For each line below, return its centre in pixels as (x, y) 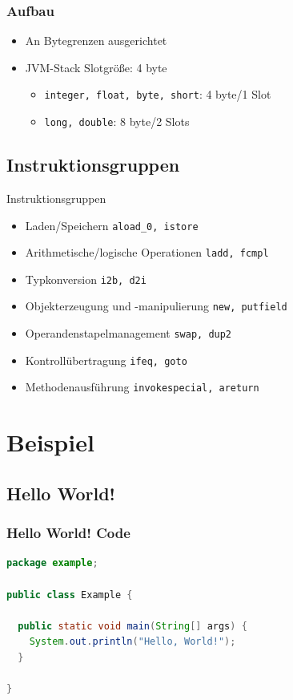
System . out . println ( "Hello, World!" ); (132, 642)
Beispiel (50, 442)
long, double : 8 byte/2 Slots (117, 121)
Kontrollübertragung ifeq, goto (106, 360)
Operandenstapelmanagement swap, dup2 (128, 333)
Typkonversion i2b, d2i (86, 279)
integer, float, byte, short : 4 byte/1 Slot (158, 94)
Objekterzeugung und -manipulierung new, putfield (156, 306)
